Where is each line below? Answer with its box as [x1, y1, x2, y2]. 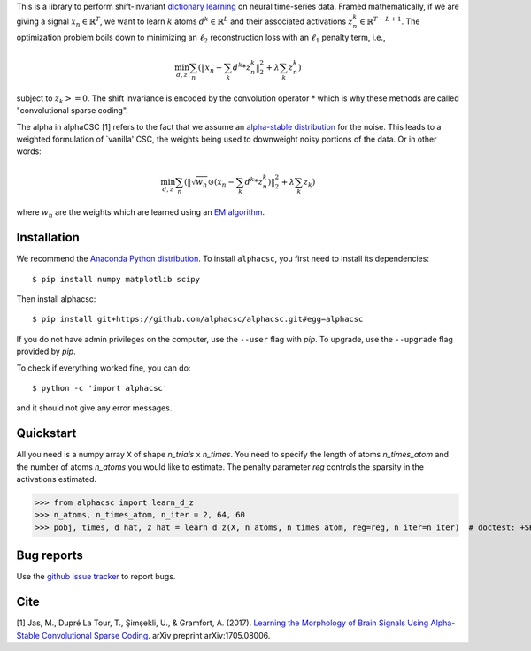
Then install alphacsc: [16, 294, 96, 304]
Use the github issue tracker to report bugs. [16, 571, 176, 582]
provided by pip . [16, 346, 76, 357]
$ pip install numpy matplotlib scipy [32, 274, 201, 284]
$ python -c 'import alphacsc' [32, 383, 168, 393]
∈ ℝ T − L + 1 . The [358, 15, 420, 27]
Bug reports [16, 548, 84, 563]
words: [16, 146, 42, 157]
